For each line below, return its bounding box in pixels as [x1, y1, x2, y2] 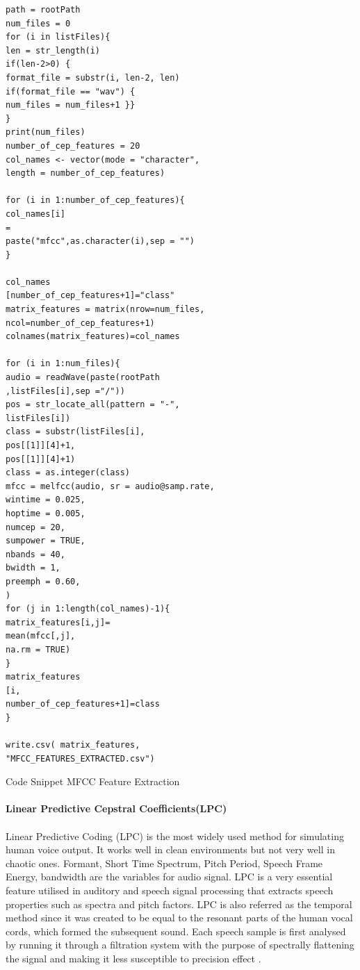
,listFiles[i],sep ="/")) [6, 386, 125, 396]
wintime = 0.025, [6, 495, 85, 505]
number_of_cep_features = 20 [6, 140, 140, 151]
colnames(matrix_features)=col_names [6, 331, 180, 342]
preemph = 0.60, [6, 576, 81, 586]
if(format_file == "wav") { [6, 86, 136, 97]
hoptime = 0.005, [6, 508, 85, 518]
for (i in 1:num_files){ [6, 359, 120, 369]
